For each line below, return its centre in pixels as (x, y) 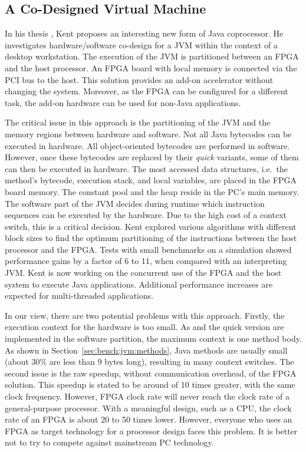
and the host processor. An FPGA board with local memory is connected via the (151, 67)
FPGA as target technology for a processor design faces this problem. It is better (151, 430)
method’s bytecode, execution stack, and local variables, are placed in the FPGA (151, 180)
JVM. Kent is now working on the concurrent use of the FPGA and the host (143, 273)
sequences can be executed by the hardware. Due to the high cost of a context (146, 215)
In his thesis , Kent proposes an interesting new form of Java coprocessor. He (144, 33)
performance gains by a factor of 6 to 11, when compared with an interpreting (146, 261)
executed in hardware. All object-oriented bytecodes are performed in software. (147, 145)
